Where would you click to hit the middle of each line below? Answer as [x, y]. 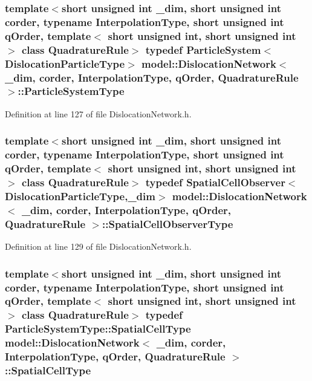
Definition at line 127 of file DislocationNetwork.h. [98, 113]
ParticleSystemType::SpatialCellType [98, 329]
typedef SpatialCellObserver [215, 182]
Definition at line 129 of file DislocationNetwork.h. [98, 246]
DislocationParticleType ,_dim [80, 196]
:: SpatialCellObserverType [168, 223]
